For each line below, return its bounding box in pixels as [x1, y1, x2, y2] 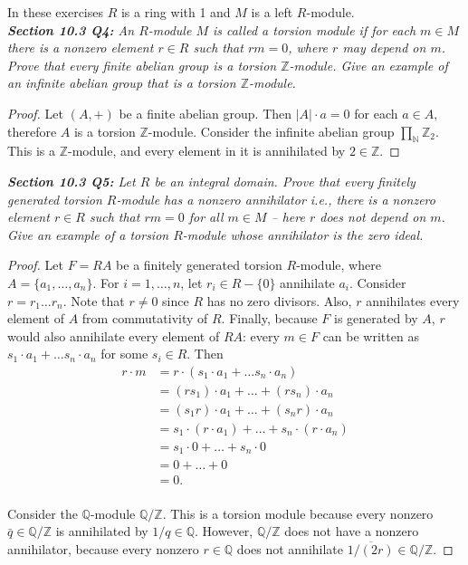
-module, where [296, 255, 381, 274]
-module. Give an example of [289, 55, 448, 74]
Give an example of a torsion [7, 225, 169, 244]
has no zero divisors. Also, [206, 291, 352, 310]
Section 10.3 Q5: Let [7, 171, 136, 190]
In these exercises [7, 3, 104, 21]
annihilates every [366, 291, 460, 310]
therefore [7, 121, 57, 140]
